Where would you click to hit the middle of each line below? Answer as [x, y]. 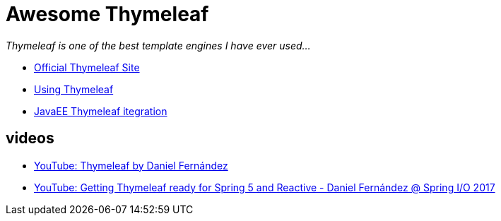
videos [30, 138]
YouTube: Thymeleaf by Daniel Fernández [131, 165]
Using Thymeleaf [74, 89]
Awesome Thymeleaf [107, 14]
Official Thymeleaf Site [87, 67]
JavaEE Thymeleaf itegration [101, 111]
